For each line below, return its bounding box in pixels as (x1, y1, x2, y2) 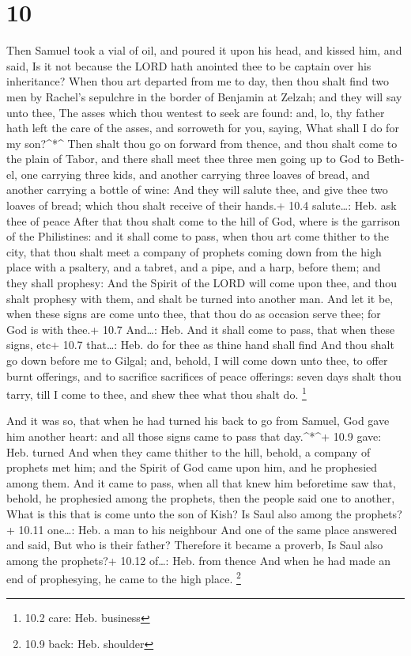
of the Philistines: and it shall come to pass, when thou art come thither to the (6, 228, 390, 245)
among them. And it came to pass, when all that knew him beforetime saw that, (6, 474, 396, 491)
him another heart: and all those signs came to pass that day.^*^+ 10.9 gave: (6, 428, 382, 445)
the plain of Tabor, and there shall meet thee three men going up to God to (6, 150, 374, 167)
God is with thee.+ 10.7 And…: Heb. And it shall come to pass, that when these (6, 320, 395, 337)
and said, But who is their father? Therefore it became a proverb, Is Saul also (6, 537, 383, 553)
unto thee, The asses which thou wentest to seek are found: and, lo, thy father (6, 104, 385, 120)
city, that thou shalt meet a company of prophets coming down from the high (6, 243, 382, 260)
